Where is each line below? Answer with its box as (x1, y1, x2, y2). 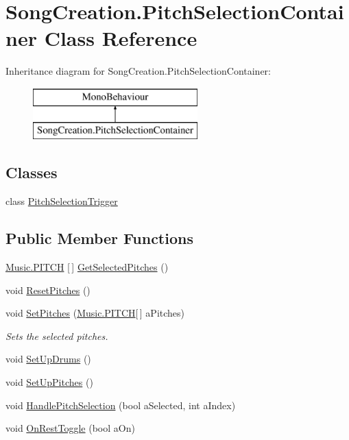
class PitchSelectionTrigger (5, 194, 118, 208)
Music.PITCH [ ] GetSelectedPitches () (5, 260, 169, 274)
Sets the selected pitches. (5, 328, 108, 343)
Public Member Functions (5, 228, 193, 249)
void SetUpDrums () (5, 352, 91, 366)
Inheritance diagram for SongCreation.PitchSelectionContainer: (5, 64, 272, 78)
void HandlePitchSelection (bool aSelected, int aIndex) (5, 398, 236, 412)
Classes (5, 162, 58, 183)
